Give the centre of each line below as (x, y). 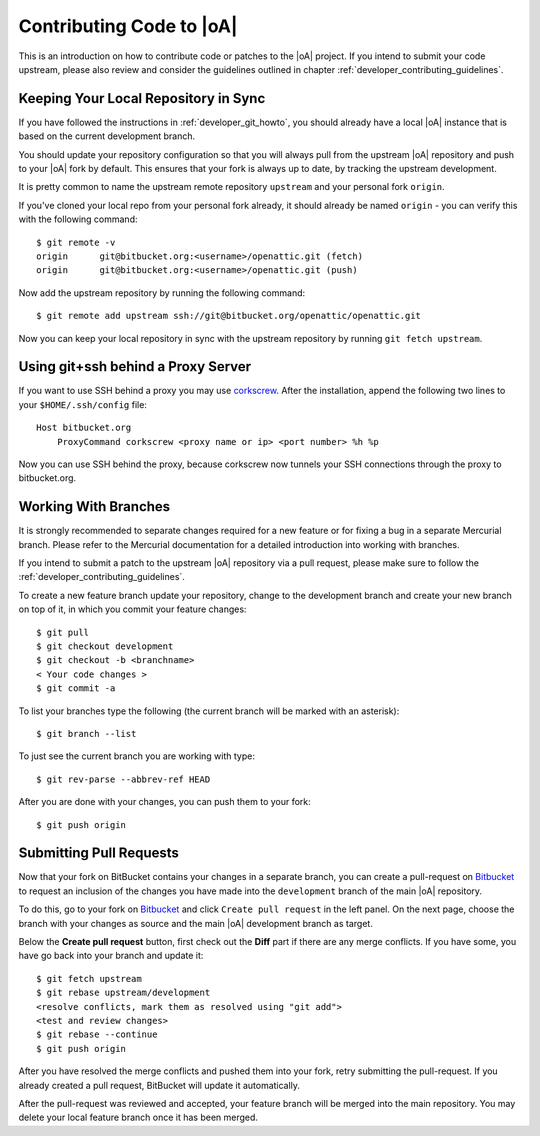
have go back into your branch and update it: (111, 956)
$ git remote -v (76, 242)
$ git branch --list (86, 733)
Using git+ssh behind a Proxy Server (135, 366)
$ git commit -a (76, 688)
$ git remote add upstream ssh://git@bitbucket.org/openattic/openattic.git (229, 316)
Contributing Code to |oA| (128, 26)
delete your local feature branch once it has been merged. (138, 1117)
